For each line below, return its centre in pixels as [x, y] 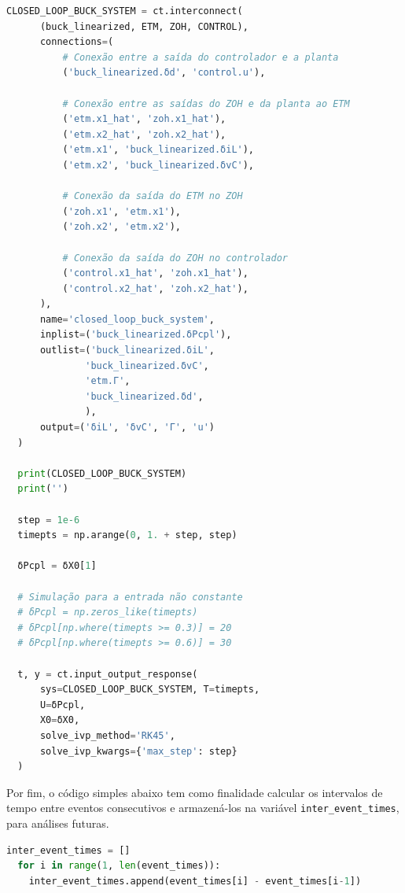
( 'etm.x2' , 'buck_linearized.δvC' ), [158, 165]
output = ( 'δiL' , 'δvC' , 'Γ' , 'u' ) [127, 428]
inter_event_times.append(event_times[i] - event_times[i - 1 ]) [195, 881]
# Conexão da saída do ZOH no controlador [175, 258]
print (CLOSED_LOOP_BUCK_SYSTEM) [102, 473]
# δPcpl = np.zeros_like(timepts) [108, 613]
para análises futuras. [58, 823]
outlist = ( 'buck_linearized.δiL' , [127, 351]
